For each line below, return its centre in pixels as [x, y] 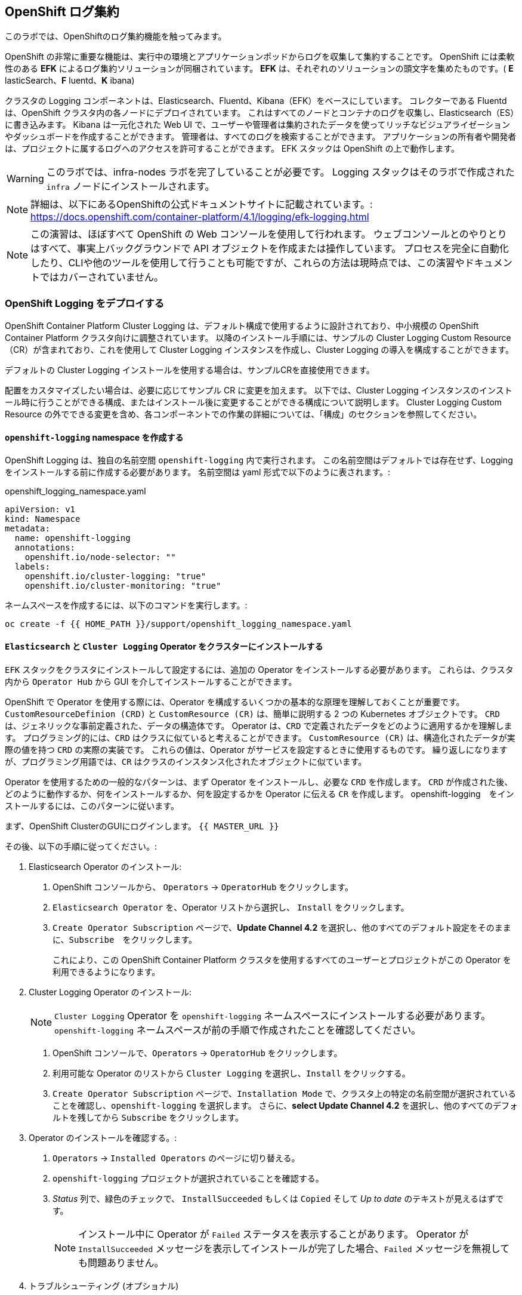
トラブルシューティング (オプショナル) [104, 1285]
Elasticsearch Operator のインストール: [105, 866]
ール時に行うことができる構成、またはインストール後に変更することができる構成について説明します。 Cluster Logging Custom [254, 402]
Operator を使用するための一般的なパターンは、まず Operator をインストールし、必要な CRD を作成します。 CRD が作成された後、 [259, 782]
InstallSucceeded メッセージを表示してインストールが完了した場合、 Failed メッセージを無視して [294, 1248]
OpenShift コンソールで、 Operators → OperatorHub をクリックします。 [197, 1053]
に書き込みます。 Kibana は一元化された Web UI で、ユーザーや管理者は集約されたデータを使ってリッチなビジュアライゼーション [257, 125]
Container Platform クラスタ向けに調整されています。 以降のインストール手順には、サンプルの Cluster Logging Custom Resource [258, 338]
